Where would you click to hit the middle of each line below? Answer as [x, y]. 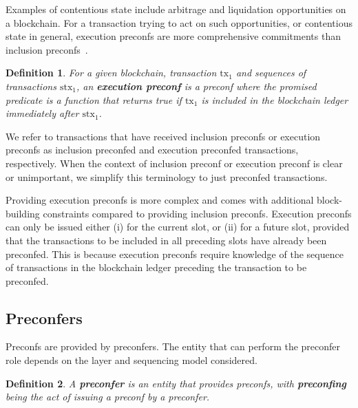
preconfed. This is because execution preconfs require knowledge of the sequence [175, 254]
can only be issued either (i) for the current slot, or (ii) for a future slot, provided [178, 227]
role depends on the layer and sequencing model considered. [131, 360]
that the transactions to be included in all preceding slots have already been [166, 240]
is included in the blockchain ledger [275, 99]
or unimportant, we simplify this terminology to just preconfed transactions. [167, 176]
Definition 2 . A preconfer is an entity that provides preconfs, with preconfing [176, 383]
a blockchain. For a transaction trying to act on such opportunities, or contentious [179, 22]
